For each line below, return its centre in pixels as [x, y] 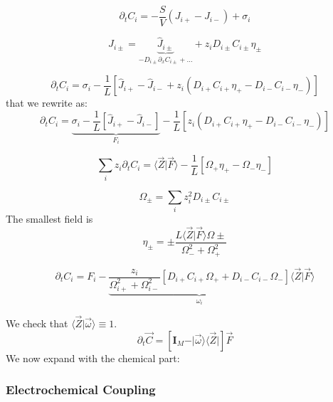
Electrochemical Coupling [81, 390]
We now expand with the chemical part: [93, 358]
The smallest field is [49, 219]
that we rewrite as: [47, 103]
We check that [37, 323]
